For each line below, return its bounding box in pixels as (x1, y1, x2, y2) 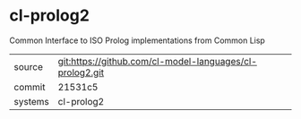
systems (13, 95, 49, 107)
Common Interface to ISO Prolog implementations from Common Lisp (9, 35, 266, 46)
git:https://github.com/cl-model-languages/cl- (57, 55, 258, 67)
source (13, 60, 43, 72)
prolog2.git (57, 66, 105, 79)
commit (13, 81, 46, 93)
